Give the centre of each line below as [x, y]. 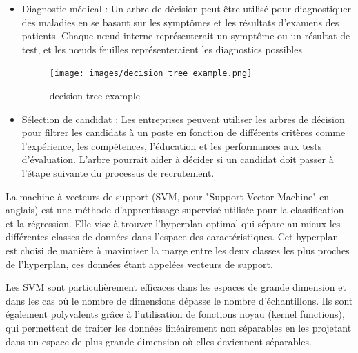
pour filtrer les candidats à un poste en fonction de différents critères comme [183, 132]
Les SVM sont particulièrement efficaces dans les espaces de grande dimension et [176, 287]
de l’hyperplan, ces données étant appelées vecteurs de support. [139, 264]
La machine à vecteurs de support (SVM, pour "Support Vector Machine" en [168, 196]
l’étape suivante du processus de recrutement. [118, 173]
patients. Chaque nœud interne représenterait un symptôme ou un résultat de [186, 36]
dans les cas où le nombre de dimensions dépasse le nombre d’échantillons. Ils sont [179, 300]
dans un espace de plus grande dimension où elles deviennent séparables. [159, 341]
